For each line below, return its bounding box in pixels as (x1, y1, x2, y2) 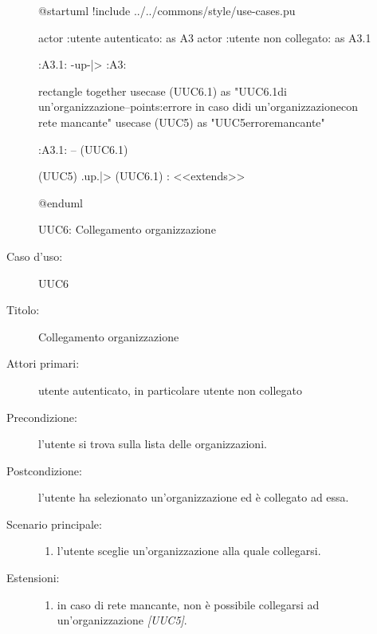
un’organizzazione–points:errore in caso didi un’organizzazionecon (38, 98, 358, 115)
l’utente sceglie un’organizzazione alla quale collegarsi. (57, 542, 321, 559)
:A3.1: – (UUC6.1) (38, 140, 128, 157)
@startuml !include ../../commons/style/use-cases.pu (38, 2, 296, 18)
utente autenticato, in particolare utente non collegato (38, 381, 303, 398)
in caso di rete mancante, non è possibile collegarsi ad (57, 596, 320, 612)
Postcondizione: (6, 462, 82, 478)
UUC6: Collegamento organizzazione (38, 221, 216, 238)
